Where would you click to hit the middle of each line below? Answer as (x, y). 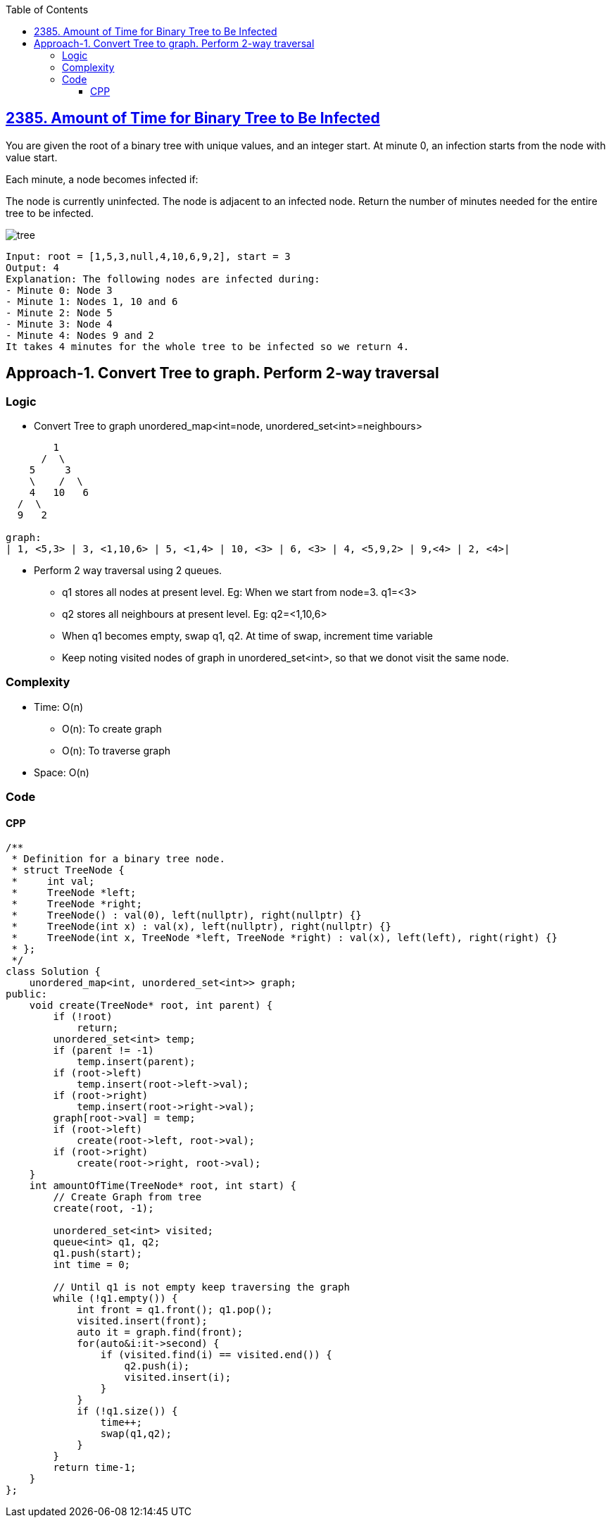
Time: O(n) (59, 707)
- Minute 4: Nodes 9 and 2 (80, 335)
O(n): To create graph (112, 728)
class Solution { (53, 972)
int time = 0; (92, 1265)
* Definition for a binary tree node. (118, 859)
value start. (32, 157)
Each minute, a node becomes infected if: (102, 179)
